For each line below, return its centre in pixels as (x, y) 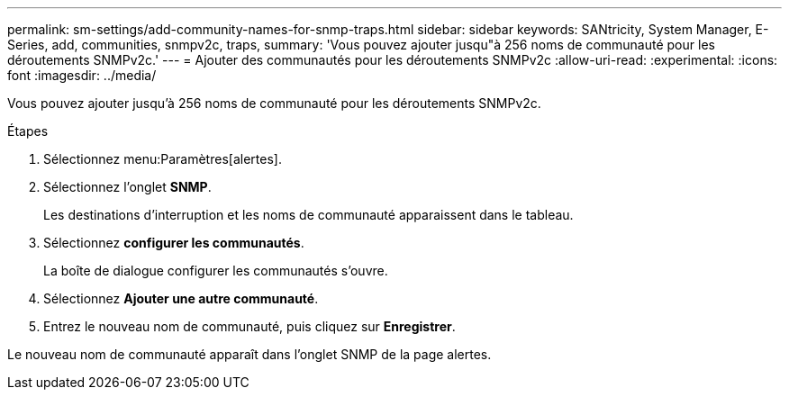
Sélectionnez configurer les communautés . (174, 243)
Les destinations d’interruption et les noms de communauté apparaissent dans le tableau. (308, 215)
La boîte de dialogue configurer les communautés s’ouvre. (216, 271)
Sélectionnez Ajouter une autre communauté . (181, 298)
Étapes (28, 131)
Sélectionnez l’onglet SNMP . (127, 187)
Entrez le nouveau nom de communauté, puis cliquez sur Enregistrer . (249, 326)
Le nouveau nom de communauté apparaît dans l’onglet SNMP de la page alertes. (249, 354)
